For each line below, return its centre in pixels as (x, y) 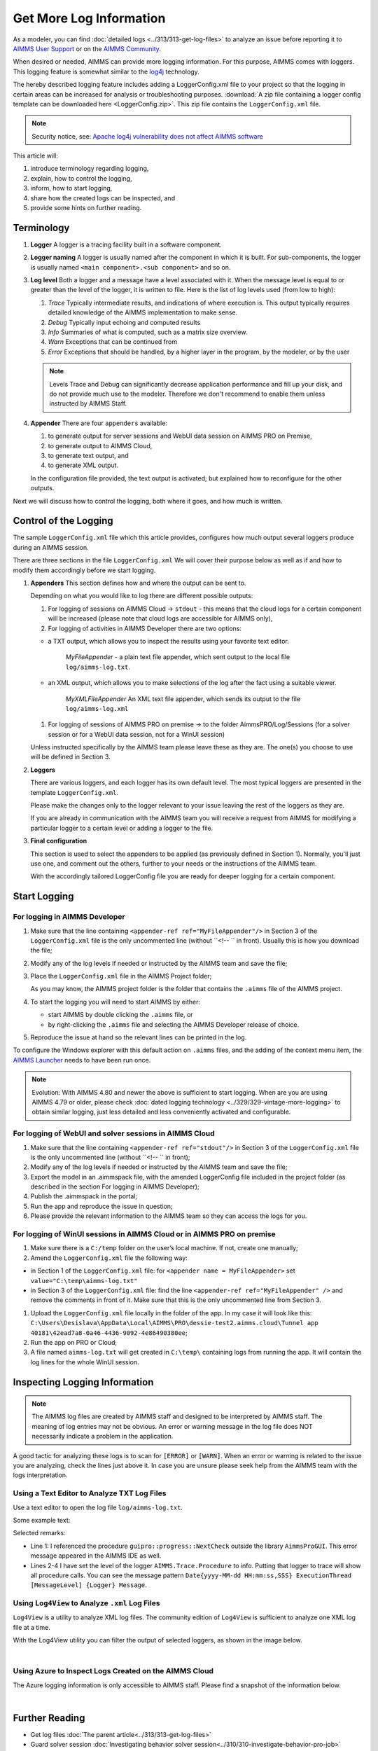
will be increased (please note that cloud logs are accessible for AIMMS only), (160, 618)
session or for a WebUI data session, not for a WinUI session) (136, 734)
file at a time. (31, 1627)
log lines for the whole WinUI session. (85, 1362)
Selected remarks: (39, 1533)
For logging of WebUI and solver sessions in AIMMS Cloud (114, 1133)
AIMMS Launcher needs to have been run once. (82, 1060)
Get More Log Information (89, 18)
